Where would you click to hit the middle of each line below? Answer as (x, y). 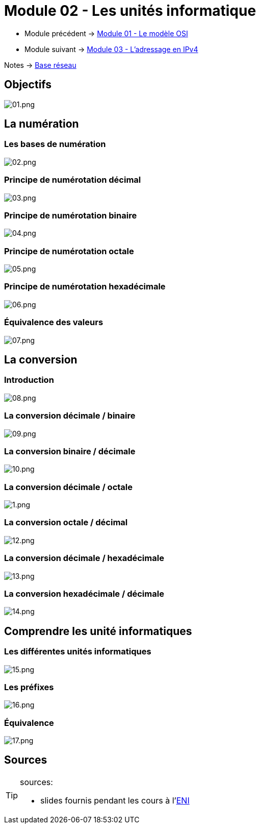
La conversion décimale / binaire (70, 416)
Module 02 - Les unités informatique (130, 11)
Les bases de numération (55, 144)
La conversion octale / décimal (66, 522)
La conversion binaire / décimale (70, 451)
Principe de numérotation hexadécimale (85, 287)
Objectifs (28, 85)
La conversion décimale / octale (69, 487)
